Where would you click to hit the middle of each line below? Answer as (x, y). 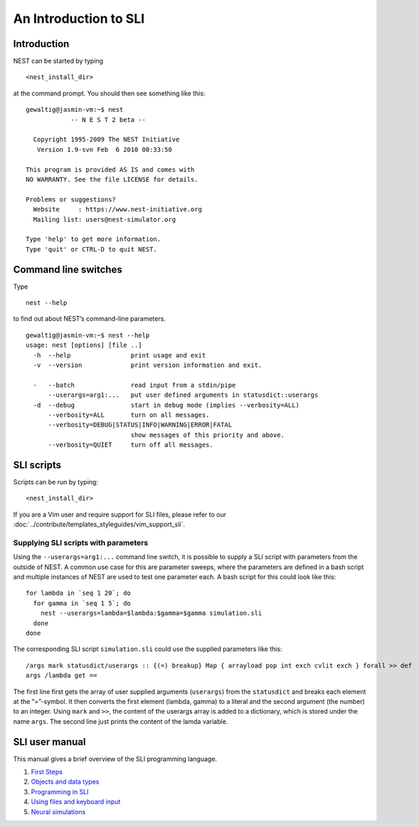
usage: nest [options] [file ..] (84, 345)
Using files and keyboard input (76, 802)
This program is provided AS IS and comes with (110, 170)
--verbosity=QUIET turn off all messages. (131, 445)
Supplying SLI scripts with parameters (81, 543)
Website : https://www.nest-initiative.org (118, 209)
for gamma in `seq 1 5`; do (82, 603)
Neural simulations (58, 811)
